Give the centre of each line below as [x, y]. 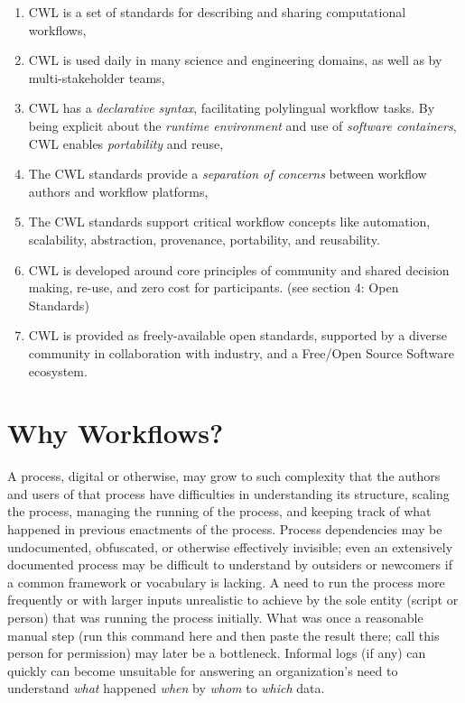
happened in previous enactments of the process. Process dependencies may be [225, 529]
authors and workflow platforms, [118, 191]
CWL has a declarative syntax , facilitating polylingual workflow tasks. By [232, 108]
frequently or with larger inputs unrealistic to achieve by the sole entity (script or [233, 600]
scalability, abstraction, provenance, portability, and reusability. [204, 239]
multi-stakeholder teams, [97, 77]
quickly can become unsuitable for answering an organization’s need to [203, 670]
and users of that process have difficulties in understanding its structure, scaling [228, 493]
